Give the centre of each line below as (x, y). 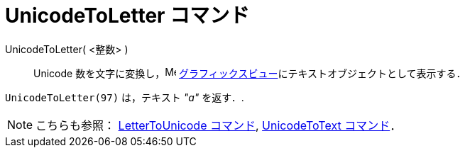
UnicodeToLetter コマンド (127, 16)
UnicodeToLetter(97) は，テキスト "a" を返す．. (125, 97)
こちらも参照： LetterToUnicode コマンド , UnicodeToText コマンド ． (219, 125)
